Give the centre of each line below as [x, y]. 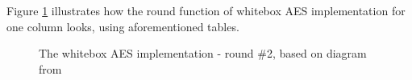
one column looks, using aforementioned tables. [123, 26]
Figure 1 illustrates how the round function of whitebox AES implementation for [206, 10]
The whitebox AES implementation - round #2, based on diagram [203, 53]
